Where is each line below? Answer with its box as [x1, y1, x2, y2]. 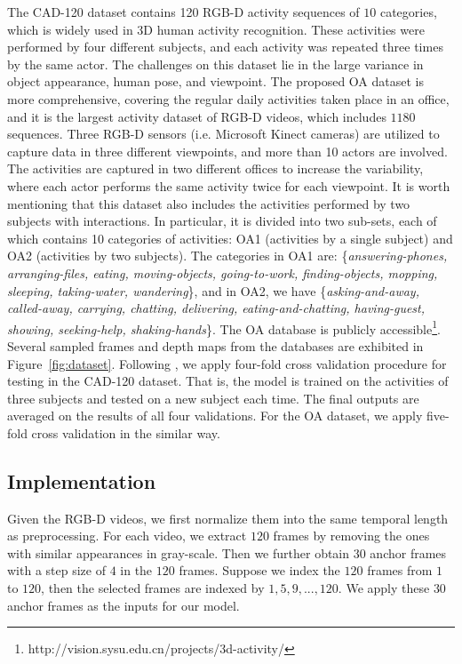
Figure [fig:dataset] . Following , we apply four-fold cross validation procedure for [7, 354, 447, 372]
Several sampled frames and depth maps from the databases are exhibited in [7, 336, 424, 355]
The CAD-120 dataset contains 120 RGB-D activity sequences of [7, 3, 360, 20]
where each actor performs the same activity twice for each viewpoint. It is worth [7, 176, 450, 195]
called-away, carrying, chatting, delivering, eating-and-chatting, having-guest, [7, 299, 426, 317]
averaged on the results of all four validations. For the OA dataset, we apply [7, 406, 423, 425]
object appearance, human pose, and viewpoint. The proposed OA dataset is [7, 72, 425, 91]
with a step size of [7, 561, 106, 580]
